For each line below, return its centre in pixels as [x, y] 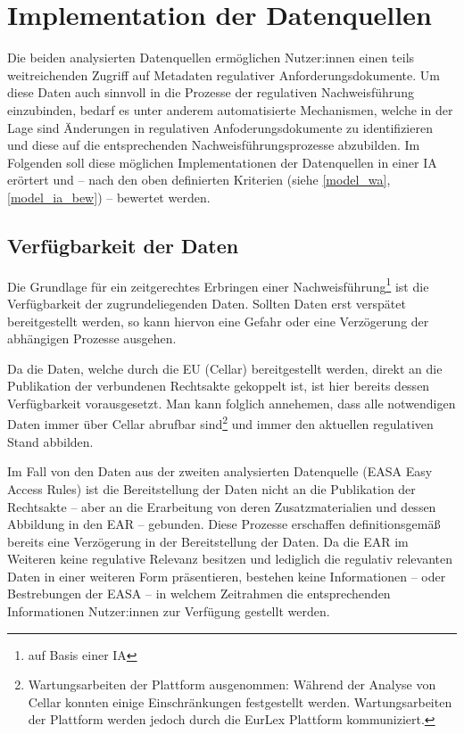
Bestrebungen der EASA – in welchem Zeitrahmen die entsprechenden [199, 594]
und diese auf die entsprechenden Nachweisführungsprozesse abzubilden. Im [214, 145]
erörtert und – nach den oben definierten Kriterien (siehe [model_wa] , [199, 180]
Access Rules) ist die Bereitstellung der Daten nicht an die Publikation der [211, 488]
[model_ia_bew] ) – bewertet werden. [109, 197]
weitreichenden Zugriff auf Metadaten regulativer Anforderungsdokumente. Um [224, 74]
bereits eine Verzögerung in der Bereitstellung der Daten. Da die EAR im [208, 541]
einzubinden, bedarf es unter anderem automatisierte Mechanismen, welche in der [230, 109]
